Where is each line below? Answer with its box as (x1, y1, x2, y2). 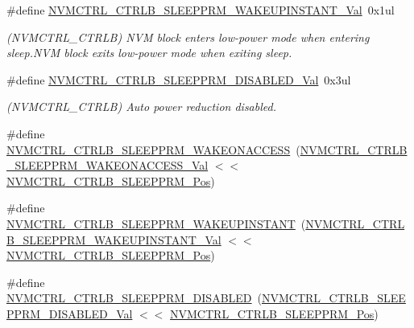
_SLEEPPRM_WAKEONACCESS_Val (6, 157, 209, 174)
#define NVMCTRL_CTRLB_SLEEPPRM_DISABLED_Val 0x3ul (6, 71, 351, 88)
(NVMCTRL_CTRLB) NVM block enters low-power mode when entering (6, 28, 370, 45)
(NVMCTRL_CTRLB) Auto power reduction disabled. (6, 98, 276, 115)
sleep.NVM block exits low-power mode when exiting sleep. (6, 44, 292, 61)
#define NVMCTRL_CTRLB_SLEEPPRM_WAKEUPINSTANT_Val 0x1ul (6, 2, 395, 18)
